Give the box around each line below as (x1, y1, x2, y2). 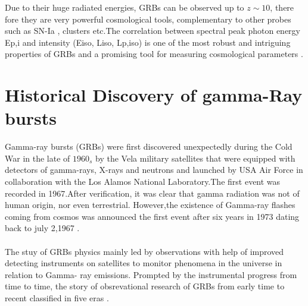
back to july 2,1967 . (5, 222, 80, 234)
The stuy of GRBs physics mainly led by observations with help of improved (5, 245, 284, 257)
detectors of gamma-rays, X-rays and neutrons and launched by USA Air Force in (5, 163, 303, 176)
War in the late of (5, 152, 70, 164)
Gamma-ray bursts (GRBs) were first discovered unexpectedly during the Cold (5, 140, 293, 153)
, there (270, 1, 294, 13)
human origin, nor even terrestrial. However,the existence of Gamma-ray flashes (5, 198, 295, 211)
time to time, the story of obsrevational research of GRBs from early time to (5, 280, 285, 292)
